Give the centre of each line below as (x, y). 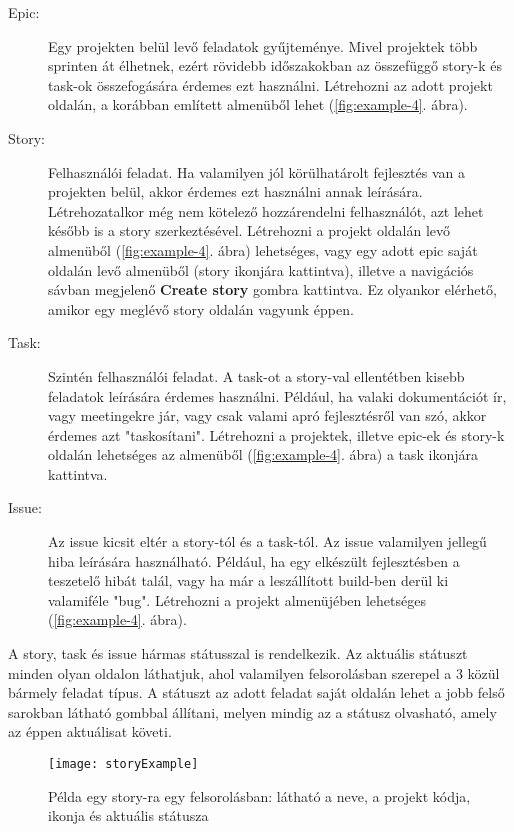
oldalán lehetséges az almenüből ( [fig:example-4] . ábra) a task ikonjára (263, 454)
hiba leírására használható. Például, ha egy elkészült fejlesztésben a (254, 560)
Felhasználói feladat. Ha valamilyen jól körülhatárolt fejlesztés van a (257, 171)
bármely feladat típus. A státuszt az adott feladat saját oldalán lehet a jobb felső (256, 692)
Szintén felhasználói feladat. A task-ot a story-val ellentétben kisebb (256, 375)
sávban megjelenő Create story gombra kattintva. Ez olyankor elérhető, (272, 289)
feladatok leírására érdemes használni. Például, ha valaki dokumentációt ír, (277, 395)
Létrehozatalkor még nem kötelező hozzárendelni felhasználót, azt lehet (266, 210)
